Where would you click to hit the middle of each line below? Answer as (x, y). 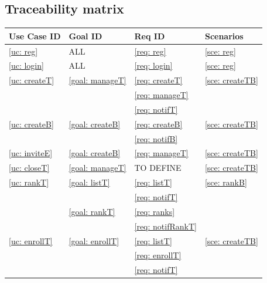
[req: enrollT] (158, 255)
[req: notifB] (156, 138)
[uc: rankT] (29, 182)
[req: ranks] (155, 211)
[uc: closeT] (29, 168)
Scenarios (224, 36)
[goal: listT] (89, 182)
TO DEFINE (158, 168)
